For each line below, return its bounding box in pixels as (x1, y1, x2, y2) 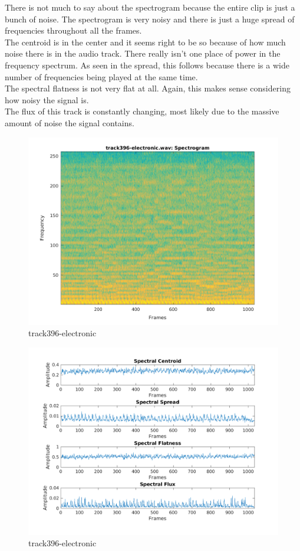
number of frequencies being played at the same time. (5, 70, 198, 83)
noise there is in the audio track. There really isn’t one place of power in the (5, 47, 281, 60)
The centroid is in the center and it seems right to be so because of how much (5, 35, 286, 48)
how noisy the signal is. (5, 93, 89, 106)
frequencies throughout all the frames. (5, 24, 142, 37)
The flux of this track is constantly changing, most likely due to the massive (5, 105, 279, 117)
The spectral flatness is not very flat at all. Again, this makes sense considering (5, 82, 291, 94)
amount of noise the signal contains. (5, 116, 134, 129)
